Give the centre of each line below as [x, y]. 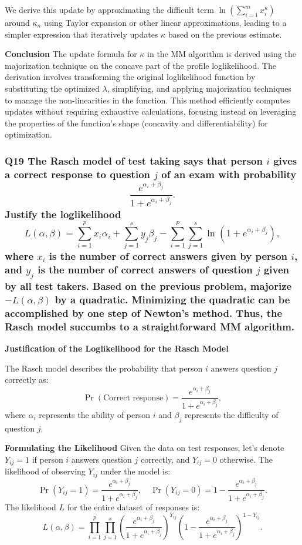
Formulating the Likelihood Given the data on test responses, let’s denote [145, 448]
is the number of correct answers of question [145, 269]
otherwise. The [246, 459]
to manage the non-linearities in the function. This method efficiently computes [147, 100]
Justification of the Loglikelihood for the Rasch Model [117, 348]
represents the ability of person [95, 414]
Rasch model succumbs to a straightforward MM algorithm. [150, 326]
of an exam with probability [229, 174]
